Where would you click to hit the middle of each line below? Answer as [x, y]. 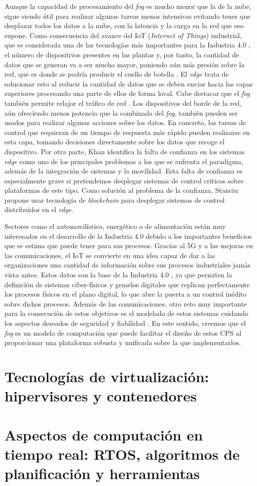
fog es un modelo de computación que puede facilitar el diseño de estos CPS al [123, 332]
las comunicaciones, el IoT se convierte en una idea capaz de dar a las [110, 255]
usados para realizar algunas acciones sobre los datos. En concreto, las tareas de [125, 122]
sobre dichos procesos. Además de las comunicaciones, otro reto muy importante [126, 303]
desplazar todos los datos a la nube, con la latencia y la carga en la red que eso [124, 25]
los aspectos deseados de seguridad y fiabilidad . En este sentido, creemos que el [125, 323]
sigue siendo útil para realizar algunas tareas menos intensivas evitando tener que [128, 16]
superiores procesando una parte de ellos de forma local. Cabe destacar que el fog [127, 93]
